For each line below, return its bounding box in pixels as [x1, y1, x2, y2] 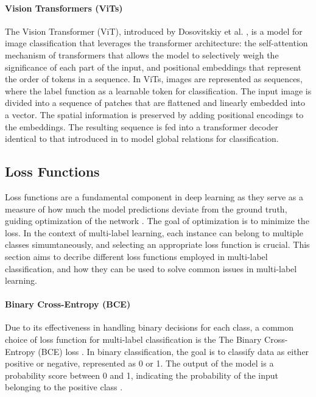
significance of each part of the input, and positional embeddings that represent [5, 60, 301, 73]
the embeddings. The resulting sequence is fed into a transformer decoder [5, 120, 278, 133]
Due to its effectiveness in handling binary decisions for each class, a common [5, 321, 294, 334]
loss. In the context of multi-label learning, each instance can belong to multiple [5, 226, 303, 239]
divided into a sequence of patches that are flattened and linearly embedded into [5, 96, 305, 109]
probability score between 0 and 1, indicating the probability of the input [5, 368, 279, 381]
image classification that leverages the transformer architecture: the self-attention [5, 37, 308, 49]
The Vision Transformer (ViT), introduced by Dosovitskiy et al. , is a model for [5, 24, 303, 37]
